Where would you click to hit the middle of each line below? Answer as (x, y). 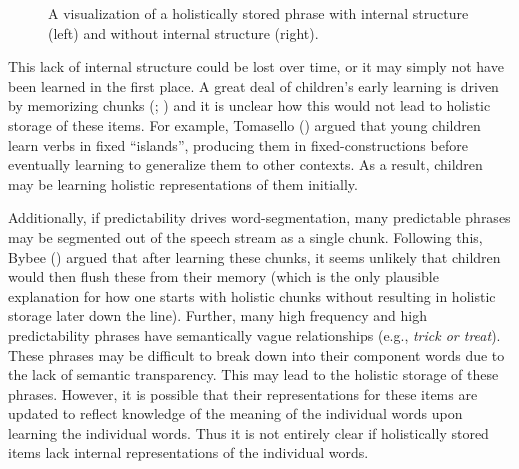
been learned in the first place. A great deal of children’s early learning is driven (253, 85)
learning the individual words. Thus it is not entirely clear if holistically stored (248, 432)
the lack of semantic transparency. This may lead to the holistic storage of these (253, 374)
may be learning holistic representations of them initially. (183, 183)
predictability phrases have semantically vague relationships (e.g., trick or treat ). (254, 334)
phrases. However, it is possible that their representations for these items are (243, 393)
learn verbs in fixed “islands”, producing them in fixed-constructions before (238, 144)
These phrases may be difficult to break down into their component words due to (256, 354)
